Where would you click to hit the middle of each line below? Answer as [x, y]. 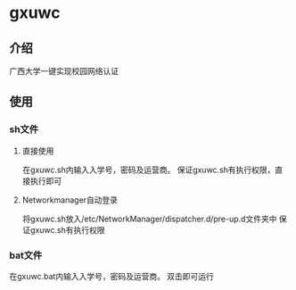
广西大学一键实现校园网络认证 [64, 71]
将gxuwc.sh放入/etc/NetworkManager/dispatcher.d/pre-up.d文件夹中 [149, 219]
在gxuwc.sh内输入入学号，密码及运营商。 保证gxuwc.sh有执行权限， [148, 170]
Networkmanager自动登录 [70, 200]
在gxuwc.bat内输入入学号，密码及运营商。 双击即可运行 [111, 276]
